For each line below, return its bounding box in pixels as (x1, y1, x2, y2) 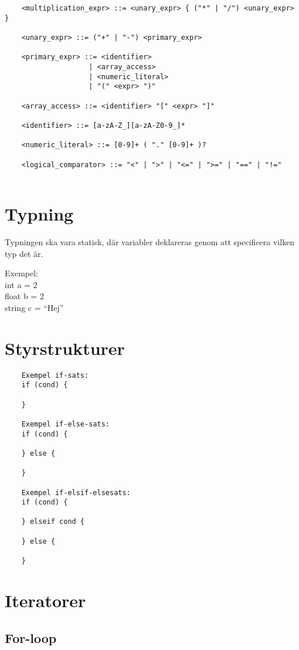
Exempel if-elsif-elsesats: (21, 488, 131, 497)
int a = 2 (5, 278, 38, 290)
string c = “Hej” (5, 301, 64, 313)
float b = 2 (5, 290, 44, 302)
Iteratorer (5, 588, 86, 612)
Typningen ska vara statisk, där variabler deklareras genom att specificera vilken (5, 235, 295, 248)
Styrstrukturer (5, 336, 125, 360)
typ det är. (5, 247, 43, 259)
